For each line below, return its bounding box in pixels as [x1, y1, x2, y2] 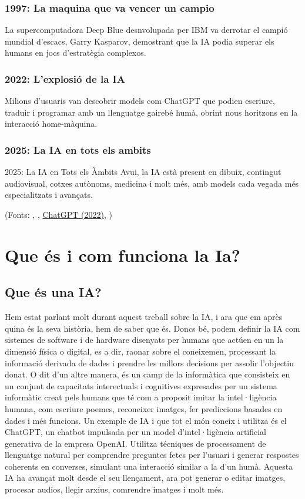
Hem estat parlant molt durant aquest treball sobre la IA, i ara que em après [5, 311, 283, 323]
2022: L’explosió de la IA [5, 71, 125, 86]
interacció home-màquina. [5, 117, 98, 130]
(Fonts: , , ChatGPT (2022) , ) [5, 208, 113, 220]
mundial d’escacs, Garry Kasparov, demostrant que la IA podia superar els [5, 35, 274, 47]
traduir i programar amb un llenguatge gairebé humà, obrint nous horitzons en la [5, 106, 298, 118]
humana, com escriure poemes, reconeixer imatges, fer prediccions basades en [5, 402, 283, 414]
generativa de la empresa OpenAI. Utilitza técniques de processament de [5, 437, 266, 449]
